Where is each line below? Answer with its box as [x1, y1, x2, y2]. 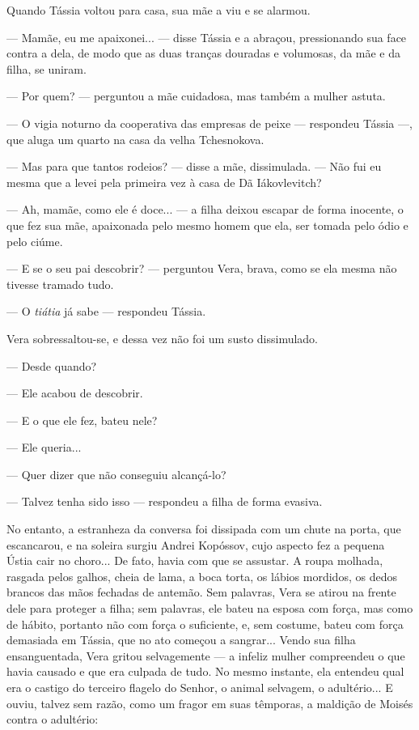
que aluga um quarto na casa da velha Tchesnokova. [6, 130, 265, 147]
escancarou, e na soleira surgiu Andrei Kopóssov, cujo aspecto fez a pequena [6, 536, 385, 553]
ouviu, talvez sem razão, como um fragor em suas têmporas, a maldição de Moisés [6, 694, 413, 711]
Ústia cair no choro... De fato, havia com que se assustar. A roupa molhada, [6, 552, 383, 569]
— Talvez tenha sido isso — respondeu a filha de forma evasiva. [6, 493, 323, 510]
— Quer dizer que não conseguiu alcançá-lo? [6, 465, 226, 482]
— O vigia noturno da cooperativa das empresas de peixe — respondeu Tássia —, [6, 114, 413, 131]
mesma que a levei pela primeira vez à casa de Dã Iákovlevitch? [6, 173, 322, 190]
